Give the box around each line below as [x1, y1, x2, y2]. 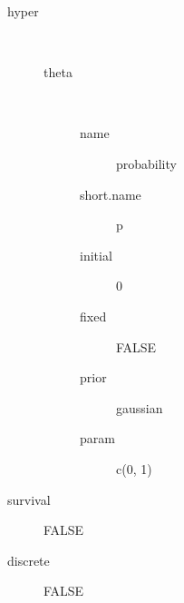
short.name [80, 184, 141, 203]
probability [116, 153, 177, 173]
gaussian [116, 398, 163, 417]
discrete [7, 550, 50, 569]
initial [80, 245, 112, 264]
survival [7, 489, 51, 509]
